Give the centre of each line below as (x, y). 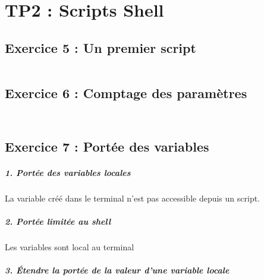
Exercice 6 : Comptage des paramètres (126, 92)
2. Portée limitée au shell (58, 221)
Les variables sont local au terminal (70, 247)
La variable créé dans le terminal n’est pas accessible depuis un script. (133, 198)
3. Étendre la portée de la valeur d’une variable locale (117, 270)
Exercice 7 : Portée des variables (107, 147)
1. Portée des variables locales (68, 173)
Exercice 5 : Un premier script (100, 47)
